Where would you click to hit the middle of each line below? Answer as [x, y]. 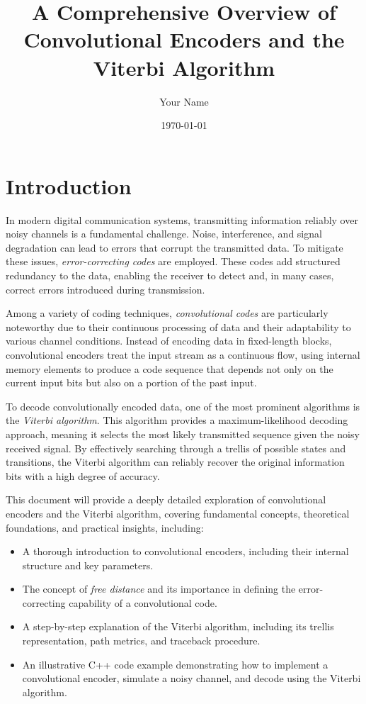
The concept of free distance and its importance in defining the [159, 589]
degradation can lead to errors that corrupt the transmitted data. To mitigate [175, 247]
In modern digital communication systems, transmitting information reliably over [182, 219]
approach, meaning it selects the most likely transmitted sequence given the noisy [183, 434]
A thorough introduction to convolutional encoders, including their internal [185, 551]
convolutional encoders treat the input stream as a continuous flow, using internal [183, 354]
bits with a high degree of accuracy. [83, 475]
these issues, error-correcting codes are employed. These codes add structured [173, 261]
